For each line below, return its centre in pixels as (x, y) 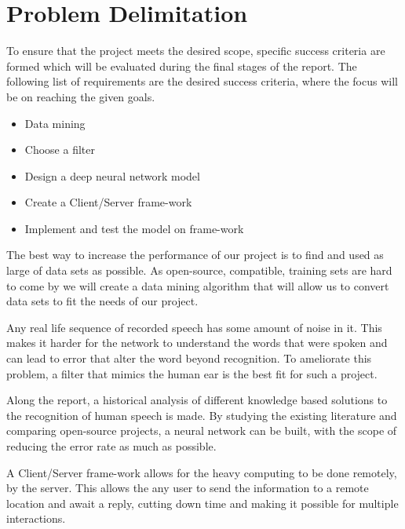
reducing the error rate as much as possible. (111, 446)
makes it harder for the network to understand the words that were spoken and (197, 343)
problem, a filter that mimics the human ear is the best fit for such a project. (192, 373)
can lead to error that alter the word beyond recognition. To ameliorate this (189, 358)
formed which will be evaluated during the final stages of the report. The (182, 66)
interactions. (36, 518)
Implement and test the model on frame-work (134, 228)
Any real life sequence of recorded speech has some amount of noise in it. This (194, 327)
